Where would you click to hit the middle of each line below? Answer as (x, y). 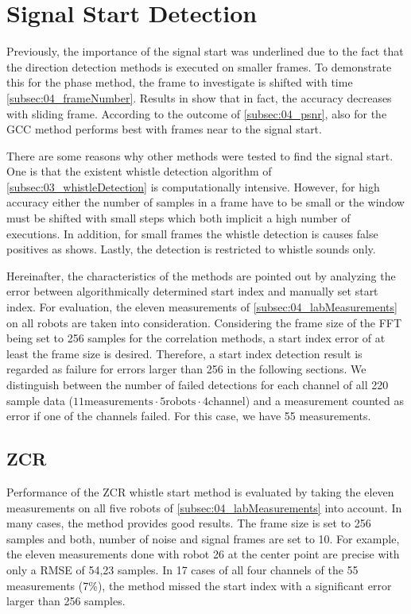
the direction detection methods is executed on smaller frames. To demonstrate (199, 66)
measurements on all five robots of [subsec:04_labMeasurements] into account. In (204, 507)
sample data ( (40, 400)
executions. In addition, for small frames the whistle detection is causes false (192, 233)
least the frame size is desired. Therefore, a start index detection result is (184, 353)
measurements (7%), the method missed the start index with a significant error (199, 585)
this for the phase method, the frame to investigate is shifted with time (180, 82)
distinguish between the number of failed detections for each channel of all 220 (198, 384)
